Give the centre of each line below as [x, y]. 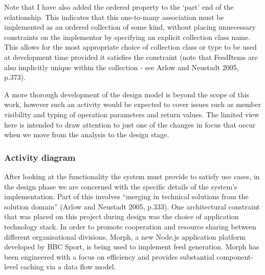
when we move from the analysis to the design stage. [87, 134]
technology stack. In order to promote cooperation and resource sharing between [130, 226]
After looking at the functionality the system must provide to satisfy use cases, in [132, 176]
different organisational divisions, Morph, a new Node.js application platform [125, 236]
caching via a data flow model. [68, 267]
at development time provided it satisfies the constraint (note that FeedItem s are [131, 57]
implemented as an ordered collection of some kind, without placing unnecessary [130, 27]
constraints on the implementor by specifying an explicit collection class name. [127, 37]
